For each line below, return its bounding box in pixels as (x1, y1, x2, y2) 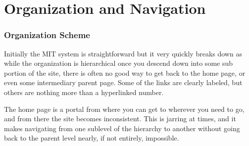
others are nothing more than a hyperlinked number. (4, 87, 164, 97)
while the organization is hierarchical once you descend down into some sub (4, 58, 233, 68)
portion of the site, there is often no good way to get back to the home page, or (4, 67, 246, 78)
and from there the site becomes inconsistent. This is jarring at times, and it (4, 113, 236, 124)
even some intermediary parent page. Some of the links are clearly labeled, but (4, 77, 243, 88)
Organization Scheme (4, 29, 90, 41)
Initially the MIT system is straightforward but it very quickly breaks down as (4, 48, 242, 58)
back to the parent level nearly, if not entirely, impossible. (4, 133, 179, 143)
